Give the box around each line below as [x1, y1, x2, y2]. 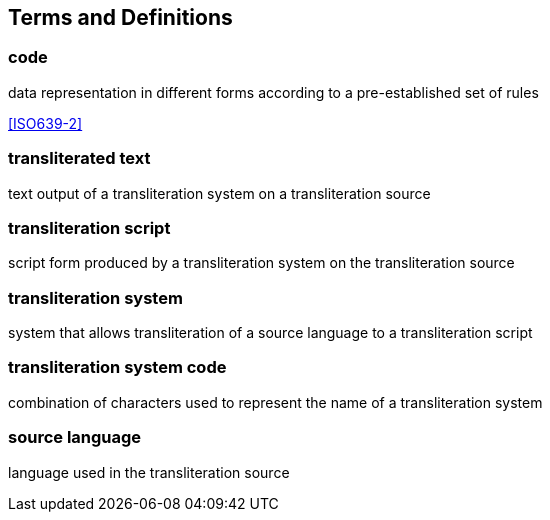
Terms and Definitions [8, 5, 233, 30]
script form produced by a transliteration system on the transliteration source [8, 254, 515, 272]
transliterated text [8, 148, 151, 169]
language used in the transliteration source [8, 463, 290, 481]
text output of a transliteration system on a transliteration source [8, 184, 431, 202]
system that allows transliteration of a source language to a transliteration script [8, 324, 533, 342]
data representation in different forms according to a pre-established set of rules [8, 83, 539, 101]
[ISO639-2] [8, 114, 83, 132]
